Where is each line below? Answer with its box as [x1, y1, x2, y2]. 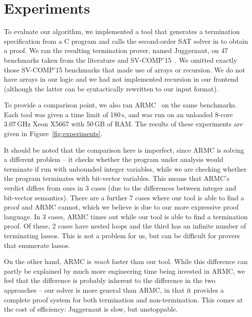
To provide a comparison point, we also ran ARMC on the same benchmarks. [4, 100, 237, 110]
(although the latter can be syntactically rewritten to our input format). [4, 83, 219, 93]
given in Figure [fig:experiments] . [4, 128, 103, 139]
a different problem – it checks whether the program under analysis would [4, 154, 223, 164]
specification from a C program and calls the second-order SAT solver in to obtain [4, 35, 248, 46]
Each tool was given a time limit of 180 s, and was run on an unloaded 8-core [4, 109, 233, 119]
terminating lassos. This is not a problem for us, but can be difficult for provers [4, 230, 240, 240]
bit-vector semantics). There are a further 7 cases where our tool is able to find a [4, 192, 244, 202]
